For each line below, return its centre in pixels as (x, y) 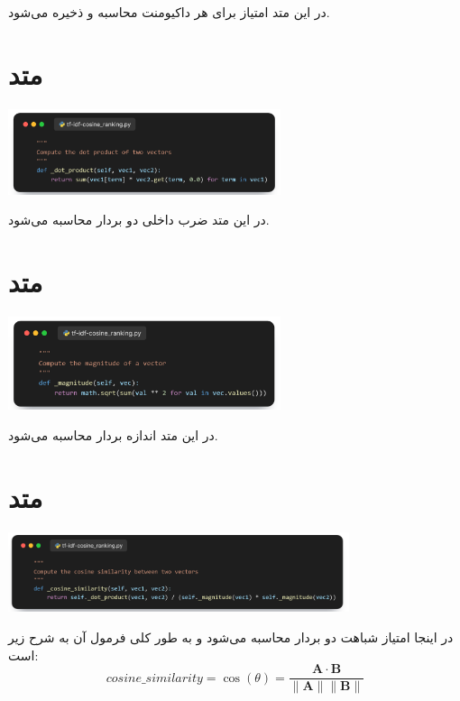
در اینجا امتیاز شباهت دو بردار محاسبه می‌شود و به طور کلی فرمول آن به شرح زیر (231, 637)
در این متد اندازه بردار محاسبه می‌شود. (113, 435)
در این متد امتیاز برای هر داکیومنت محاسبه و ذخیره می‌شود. (169, 12)
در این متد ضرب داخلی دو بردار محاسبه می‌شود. (139, 220)
